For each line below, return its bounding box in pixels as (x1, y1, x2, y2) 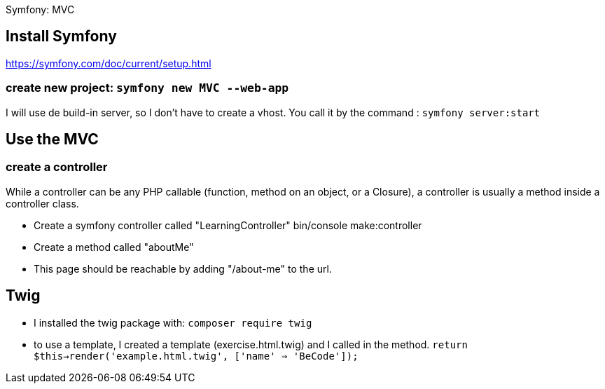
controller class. (6, 197, 79, 210)
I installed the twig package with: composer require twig (34, 316, 312, 329)
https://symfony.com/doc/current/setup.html (6, 57, 211, 69)
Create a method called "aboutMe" (34, 240, 194, 253)
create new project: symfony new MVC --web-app (6, 81, 289, 95)
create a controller (6, 160, 108, 175)
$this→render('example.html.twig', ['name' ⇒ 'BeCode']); (34, 350, 359, 362)
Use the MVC (6, 130, 99, 149)
